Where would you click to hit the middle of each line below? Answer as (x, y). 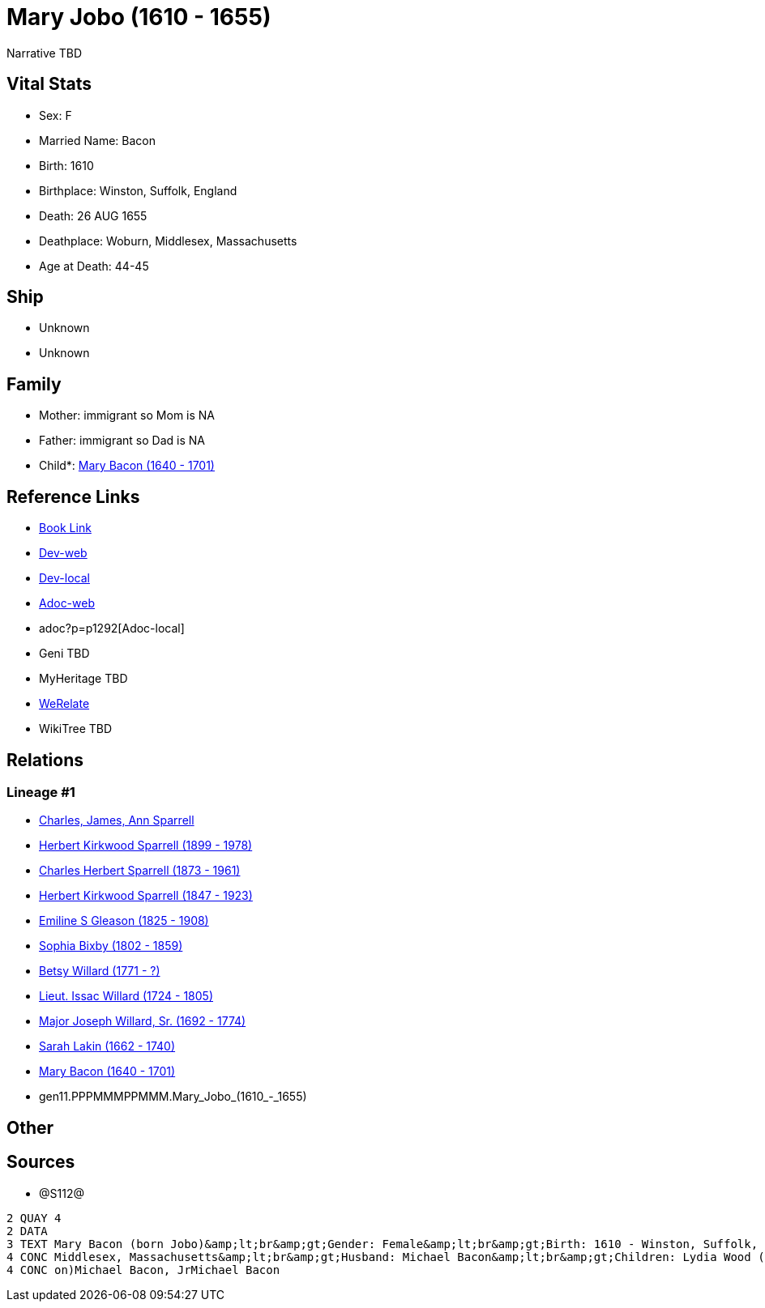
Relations (45, 760)
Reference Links (73, 496)
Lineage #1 (41, 792)
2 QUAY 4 (34, 1218)
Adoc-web (67, 603)
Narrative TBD (44, 53)
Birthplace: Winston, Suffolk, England (138, 190)
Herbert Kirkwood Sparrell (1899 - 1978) (146, 846)
